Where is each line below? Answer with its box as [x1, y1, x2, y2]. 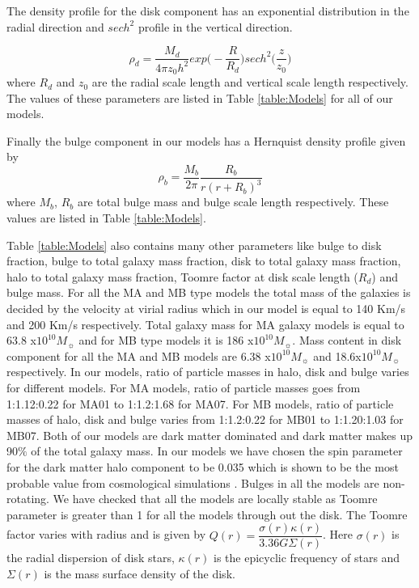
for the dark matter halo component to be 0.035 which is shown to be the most [6, 458, 399, 475]
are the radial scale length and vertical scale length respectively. [91, 74, 408, 91]
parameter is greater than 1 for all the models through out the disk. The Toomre [6, 506, 408, 522]
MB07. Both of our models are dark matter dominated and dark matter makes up [6, 426, 413, 443]
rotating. [6, 490, 49, 507]
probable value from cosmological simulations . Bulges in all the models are [6, 474, 379, 491]
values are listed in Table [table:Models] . [6, 209, 206, 226]
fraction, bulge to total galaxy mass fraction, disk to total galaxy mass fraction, [6, 252, 401, 269]
